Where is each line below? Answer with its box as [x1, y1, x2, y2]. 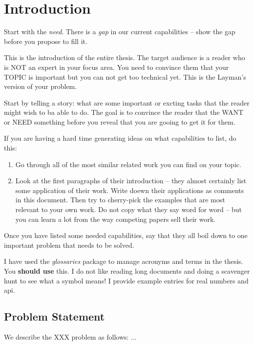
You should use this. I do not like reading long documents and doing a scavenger [4, 266, 250, 276]
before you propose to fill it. [4, 36, 87, 46]
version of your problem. [4, 81, 77, 91]
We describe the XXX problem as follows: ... [4, 331, 137, 342]
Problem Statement [4, 309, 105, 324]
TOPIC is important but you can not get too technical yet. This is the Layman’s [4, 71, 246, 82]
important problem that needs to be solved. [4, 239, 134, 250]
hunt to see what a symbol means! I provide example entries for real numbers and [4, 275, 249, 285]
